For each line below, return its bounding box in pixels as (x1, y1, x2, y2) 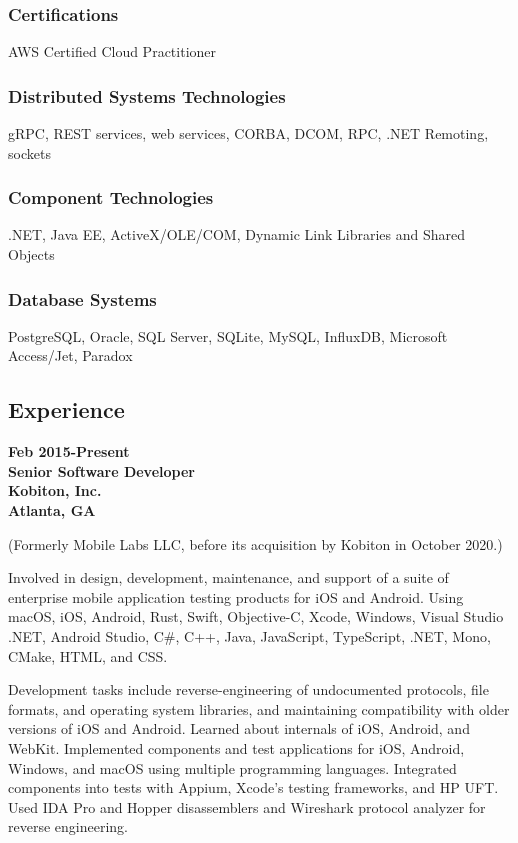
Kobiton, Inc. (8, 480, 102, 501)
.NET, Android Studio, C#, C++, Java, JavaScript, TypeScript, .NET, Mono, (8, 625, 491, 646)
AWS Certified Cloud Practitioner (8, 41, 217, 62)
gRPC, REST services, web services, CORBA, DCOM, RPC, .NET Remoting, (8, 123, 489, 144)
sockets (8, 142, 51, 163)
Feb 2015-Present (8, 441, 130, 462)
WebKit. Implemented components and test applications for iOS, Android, (8, 737, 465, 758)
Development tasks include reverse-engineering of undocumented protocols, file (8, 679, 489, 700)
